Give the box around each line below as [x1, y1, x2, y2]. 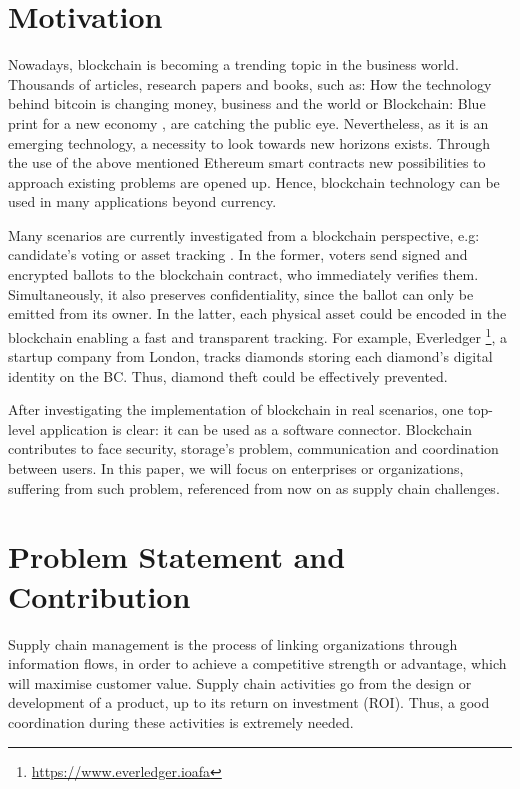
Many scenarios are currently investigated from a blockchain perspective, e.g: [8, 224, 480, 245]
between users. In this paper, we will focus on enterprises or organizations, [8, 458, 464, 479]
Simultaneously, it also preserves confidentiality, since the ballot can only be [8, 283, 474, 304]
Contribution [8, 575, 191, 616]
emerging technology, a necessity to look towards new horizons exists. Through [8, 132, 491, 153]
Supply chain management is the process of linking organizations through [8, 633, 458, 654]
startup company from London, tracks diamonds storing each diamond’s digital [8, 346, 493, 367]
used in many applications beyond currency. [8, 191, 277, 212]
